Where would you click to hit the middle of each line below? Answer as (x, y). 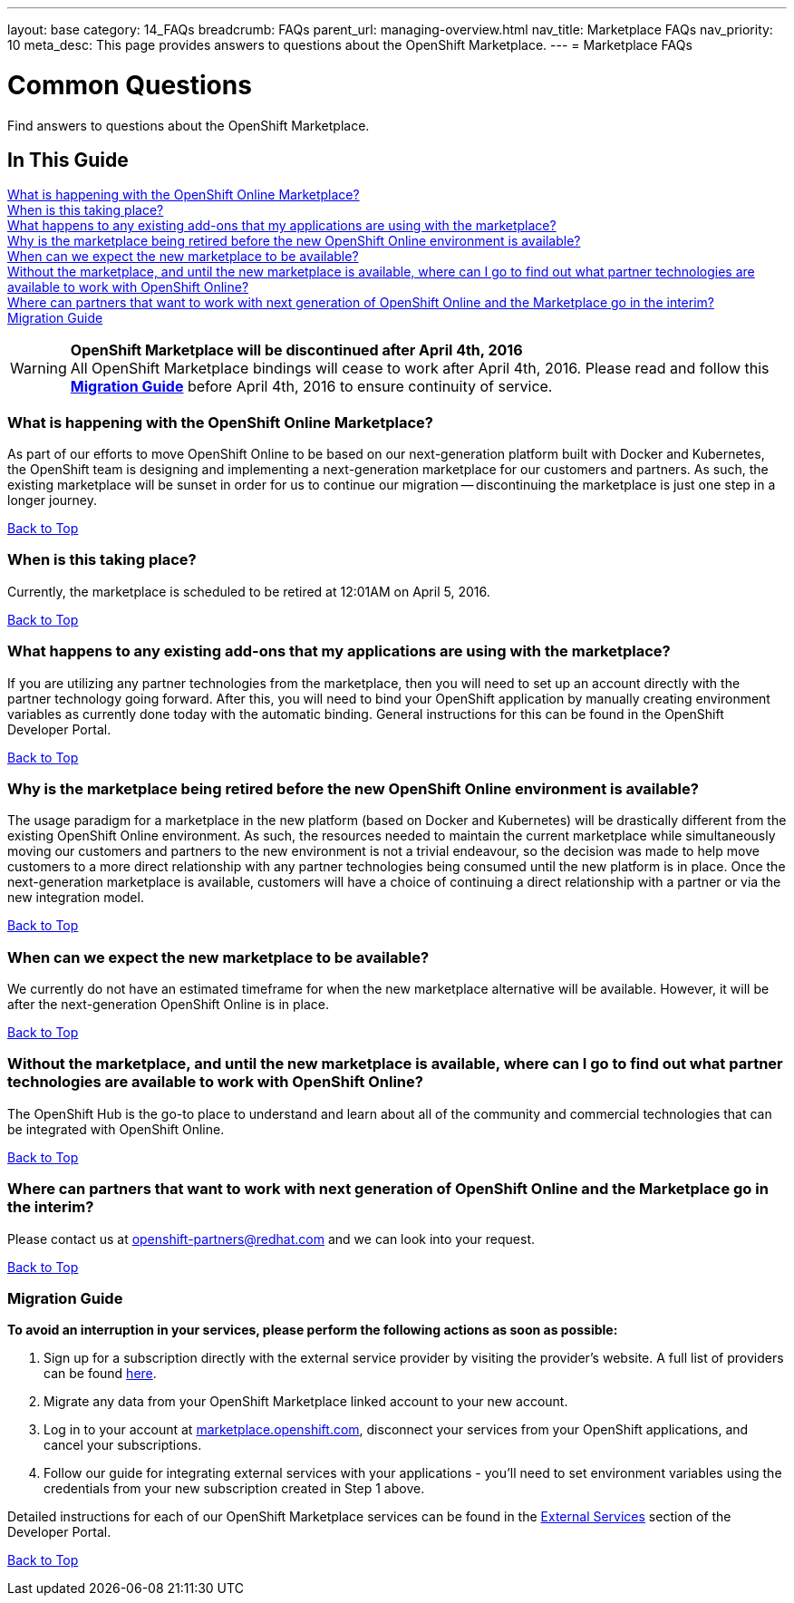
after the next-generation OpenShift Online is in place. (169, 1005)
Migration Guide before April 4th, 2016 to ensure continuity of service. (311, 387)
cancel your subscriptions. (123, 1445)
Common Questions (130, 85)
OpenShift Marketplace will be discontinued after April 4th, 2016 (296, 350)
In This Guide (68, 160)
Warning (39, 369)
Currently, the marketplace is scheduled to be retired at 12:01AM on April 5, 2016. (249, 591)
